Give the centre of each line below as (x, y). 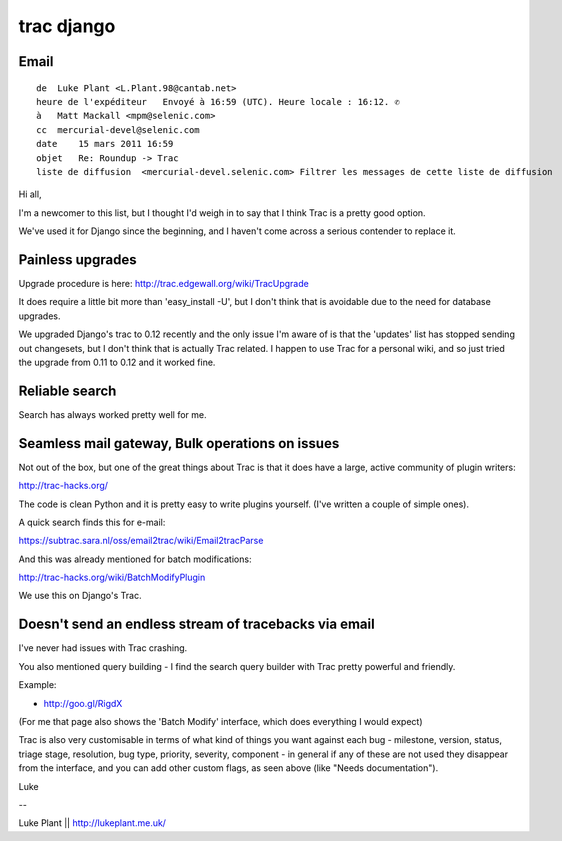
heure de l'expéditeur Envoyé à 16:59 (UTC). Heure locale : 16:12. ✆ (218, 101)
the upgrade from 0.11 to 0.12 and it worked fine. (117, 362)
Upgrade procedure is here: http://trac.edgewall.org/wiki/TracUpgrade (163, 283)
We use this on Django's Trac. (80, 596)
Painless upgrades (77, 259)
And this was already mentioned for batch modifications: (135, 559)
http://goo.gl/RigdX (83, 703)
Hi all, (30, 194)
